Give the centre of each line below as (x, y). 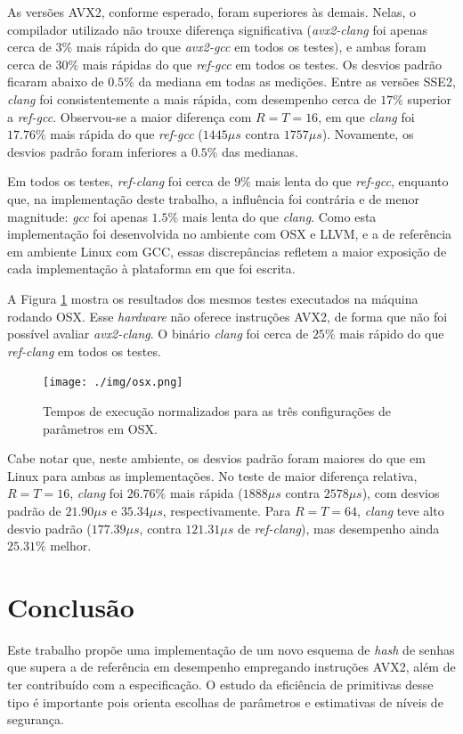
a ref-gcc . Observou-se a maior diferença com (130, 116)
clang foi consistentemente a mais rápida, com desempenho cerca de (192, 98)
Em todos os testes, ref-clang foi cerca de (119, 181)
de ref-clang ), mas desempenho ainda (338, 528)
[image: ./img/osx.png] (113, 383)
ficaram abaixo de (56, 82)
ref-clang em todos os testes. (84, 351)
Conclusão (71, 606)
